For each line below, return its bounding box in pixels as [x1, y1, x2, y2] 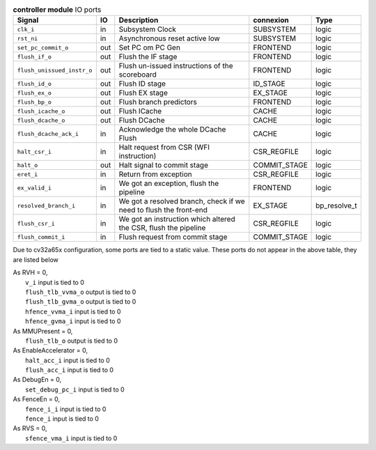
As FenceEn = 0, [13, 395, 61, 403]
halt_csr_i [17, 148, 52, 155]
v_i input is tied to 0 [25, 278, 85, 286]
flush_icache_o [17, 107, 65, 115]
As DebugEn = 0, [13, 375, 62, 384]
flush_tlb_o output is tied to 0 [25, 336, 118, 345]
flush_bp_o [17, 98, 52, 106]
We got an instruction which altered [118, 215, 236, 224]
